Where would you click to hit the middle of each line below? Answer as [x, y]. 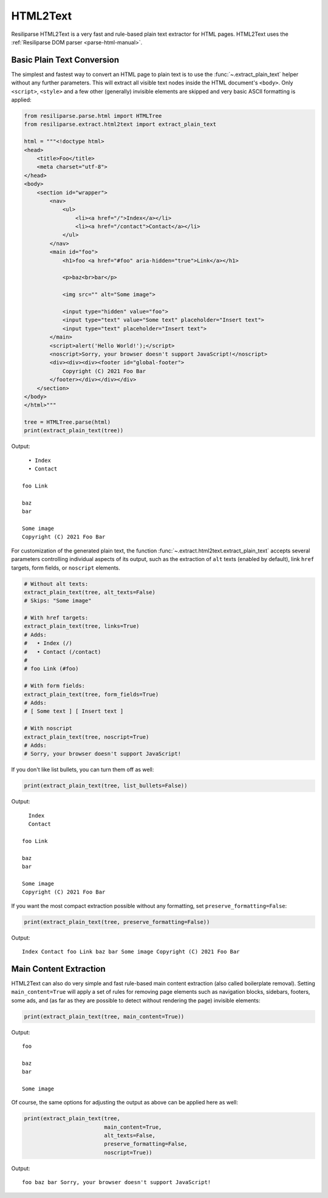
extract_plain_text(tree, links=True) [82, 626]
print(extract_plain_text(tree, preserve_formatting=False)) [117, 922]
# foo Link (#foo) [51, 669]
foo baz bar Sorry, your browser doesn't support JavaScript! [117, 1183]
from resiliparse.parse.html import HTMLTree [93, 116]
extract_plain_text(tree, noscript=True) [87, 737]
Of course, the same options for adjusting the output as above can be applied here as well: [125, 1103]
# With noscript [48, 728]
